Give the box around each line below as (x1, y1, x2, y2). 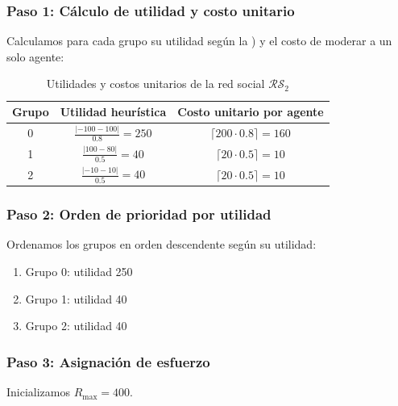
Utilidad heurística (60, 103, 167, 119)
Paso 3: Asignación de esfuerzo (6, 351, 210, 371)
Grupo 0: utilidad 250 (25, 263, 133, 280)
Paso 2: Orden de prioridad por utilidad (6, 204, 272, 224)
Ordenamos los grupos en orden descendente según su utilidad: (6, 236, 317, 253)
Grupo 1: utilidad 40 (25, 290, 127, 307)
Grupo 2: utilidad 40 (25, 317, 127, 334)
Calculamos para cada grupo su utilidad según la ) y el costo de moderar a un (6, 32, 392, 49)
